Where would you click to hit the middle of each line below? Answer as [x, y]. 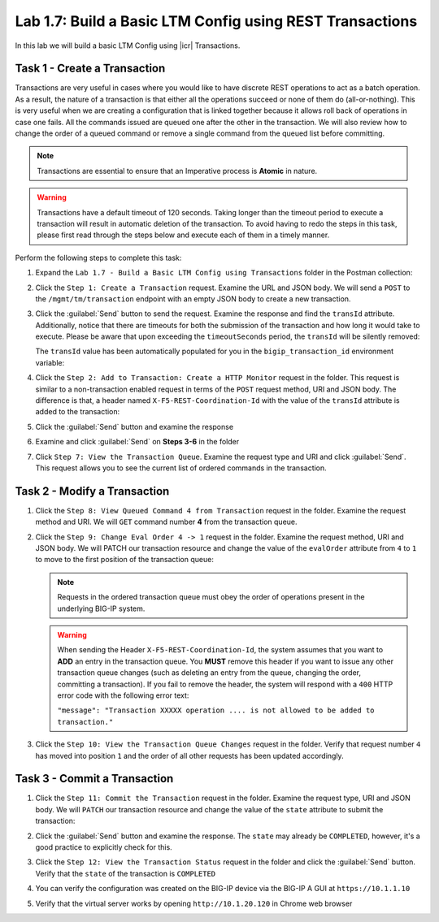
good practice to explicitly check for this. [104, 847]
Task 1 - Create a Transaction [90, 69]
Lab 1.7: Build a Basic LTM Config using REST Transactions [216, 21]
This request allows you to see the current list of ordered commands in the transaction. [181, 468]
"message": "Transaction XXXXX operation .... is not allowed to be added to [216, 710]
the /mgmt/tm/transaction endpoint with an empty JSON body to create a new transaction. [193, 299]
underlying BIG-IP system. [101, 608]
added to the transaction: [78, 412]
